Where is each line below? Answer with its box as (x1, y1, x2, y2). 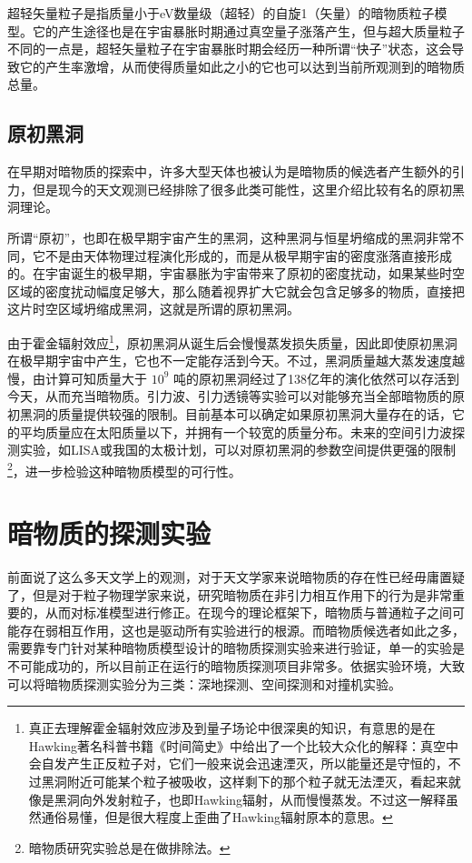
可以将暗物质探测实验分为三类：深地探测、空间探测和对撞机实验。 (7, 674, 401, 693)
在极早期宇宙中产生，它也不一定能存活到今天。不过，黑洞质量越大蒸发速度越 (7, 351, 465, 370)
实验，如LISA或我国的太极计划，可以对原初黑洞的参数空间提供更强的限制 (19, 440, 457, 459)
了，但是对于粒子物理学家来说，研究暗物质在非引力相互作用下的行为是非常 (7, 585, 452, 604)
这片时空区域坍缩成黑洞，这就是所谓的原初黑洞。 (7, 299, 300, 318)
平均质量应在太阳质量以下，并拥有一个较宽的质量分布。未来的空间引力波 (19, 422, 452, 441)
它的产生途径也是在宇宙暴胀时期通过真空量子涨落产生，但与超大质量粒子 (32, 21, 465, 40)
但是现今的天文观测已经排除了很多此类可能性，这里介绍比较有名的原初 (32, 179, 452, 198)
